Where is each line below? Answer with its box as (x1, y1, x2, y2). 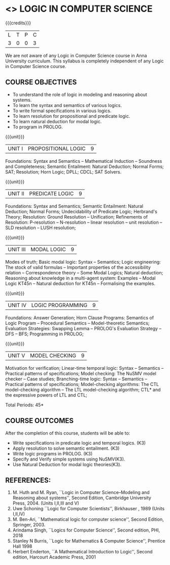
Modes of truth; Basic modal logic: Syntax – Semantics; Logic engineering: (5, 259, 161, 265)
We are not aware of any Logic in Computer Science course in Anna (5, 52, 147, 58)
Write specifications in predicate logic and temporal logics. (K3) (12, 440, 146, 446)
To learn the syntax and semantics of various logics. (12, 102, 122, 108)
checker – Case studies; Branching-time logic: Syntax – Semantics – (5, 376, 148, 382)
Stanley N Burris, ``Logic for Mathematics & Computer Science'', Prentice (12, 538, 165, 544)
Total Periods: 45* (5, 402, 44, 408)
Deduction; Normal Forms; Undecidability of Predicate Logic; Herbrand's (5, 208, 157, 215)
